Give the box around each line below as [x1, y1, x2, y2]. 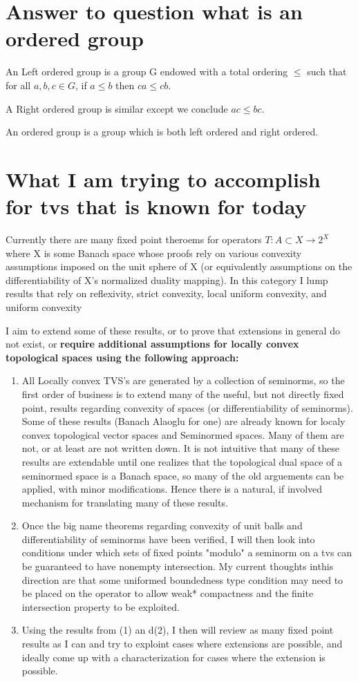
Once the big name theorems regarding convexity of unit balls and [21, 518, 303, 533]
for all [6, 77, 31, 92]
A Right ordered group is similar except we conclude [6, 101, 228, 115]
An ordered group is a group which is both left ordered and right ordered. [6, 124, 319, 139]
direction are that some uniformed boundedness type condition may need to [21, 572, 343, 587]
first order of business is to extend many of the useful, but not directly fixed [21, 386, 344, 401]
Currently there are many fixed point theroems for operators [6, 232, 262, 246]
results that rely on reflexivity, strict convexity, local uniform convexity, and [6, 286, 327, 301]
